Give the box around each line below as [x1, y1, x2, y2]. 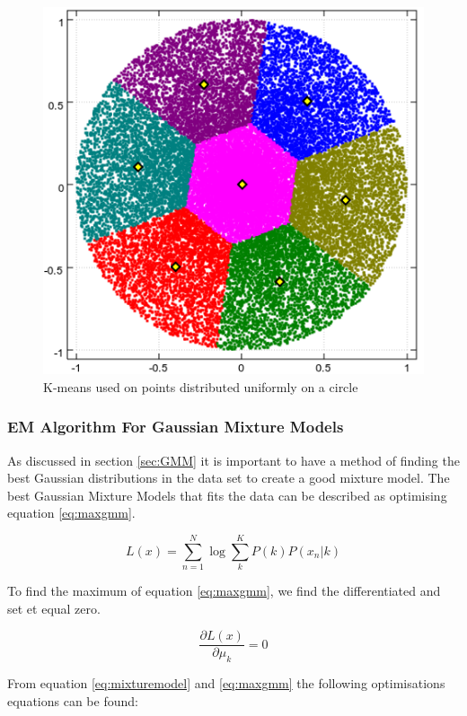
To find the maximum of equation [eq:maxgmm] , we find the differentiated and [7, 581, 441, 600]
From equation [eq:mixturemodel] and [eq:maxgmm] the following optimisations [7, 674, 445, 693]
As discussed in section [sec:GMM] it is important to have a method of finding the [7, 450, 460, 469]
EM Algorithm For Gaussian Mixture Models [7, 415, 344, 438]
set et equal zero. [7, 598, 101, 617]
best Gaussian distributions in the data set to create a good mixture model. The [7, 468, 450, 487]
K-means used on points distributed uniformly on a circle [43, 377, 358, 396]
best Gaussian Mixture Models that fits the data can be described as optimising [7, 485, 447, 504]
